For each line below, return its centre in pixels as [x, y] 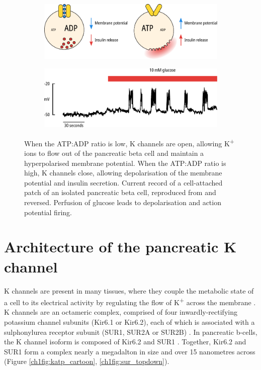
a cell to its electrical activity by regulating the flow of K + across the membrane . [130, 301]
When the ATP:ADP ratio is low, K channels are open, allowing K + [129, 142]
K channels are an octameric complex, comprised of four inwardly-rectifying [121, 312]
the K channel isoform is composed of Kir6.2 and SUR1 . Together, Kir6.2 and [125, 342]
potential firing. [48, 212]
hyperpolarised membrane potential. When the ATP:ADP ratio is [125, 163]
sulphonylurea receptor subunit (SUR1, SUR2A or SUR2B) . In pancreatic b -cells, [131, 332]
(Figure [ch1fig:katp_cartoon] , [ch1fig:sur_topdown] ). [87, 361]
